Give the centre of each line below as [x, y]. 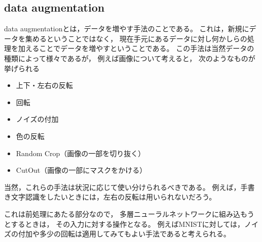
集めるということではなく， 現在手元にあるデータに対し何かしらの [136, 38]
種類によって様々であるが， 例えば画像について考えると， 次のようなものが [130, 58]
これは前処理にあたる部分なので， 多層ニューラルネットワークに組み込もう [129, 213]
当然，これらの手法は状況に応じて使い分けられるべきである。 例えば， [122, 187]
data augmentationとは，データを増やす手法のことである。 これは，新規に [127, 29]
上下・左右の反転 [44, 85]
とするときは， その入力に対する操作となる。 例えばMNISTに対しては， [124, 224]
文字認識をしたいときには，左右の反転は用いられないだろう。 [114, 197]
